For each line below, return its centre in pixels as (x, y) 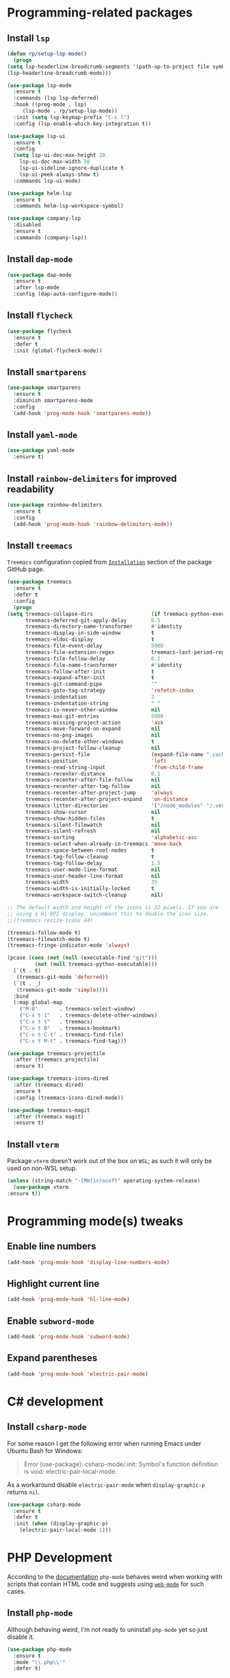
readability (31, 489)
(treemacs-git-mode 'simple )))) (62, 990)
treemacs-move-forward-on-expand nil (93, 729)
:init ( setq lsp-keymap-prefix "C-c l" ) (72, 117)
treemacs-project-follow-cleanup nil (93, 748)
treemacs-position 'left (96, 761)
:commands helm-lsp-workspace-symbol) (69, 206)
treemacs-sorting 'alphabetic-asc (111, 838)
